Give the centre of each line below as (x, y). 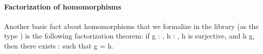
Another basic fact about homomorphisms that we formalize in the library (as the (131, 26)
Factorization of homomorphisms (63, 7)
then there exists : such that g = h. (59, 45)
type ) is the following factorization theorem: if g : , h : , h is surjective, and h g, (129, 36)
